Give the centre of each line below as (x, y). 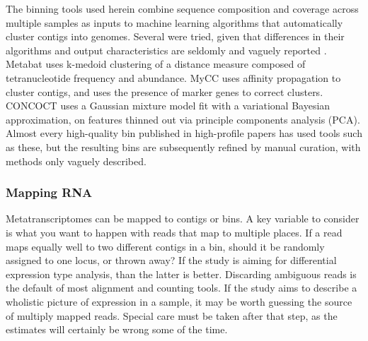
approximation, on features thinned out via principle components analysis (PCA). (183, 119)
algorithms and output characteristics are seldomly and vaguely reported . (166, 50)
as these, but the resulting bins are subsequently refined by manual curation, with (183, 146)
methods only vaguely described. (76, 161)
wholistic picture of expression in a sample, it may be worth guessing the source (179, 301)
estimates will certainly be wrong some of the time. (117, 329)
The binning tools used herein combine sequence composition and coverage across (182, 8)
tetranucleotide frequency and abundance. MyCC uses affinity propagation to (173, 77)
